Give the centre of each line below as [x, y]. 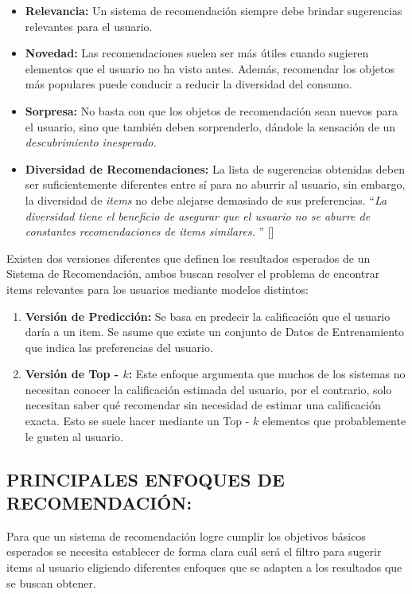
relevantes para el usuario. [89, 26]
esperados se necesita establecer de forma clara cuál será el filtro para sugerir [194, 551]
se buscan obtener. [51, 582]
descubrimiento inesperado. [91, 142]
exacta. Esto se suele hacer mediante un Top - [137, 421]
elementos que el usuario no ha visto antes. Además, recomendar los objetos [210, 68]
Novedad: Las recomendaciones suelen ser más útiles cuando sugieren [197, 53]
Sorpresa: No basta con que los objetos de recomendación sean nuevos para [211, 110]
